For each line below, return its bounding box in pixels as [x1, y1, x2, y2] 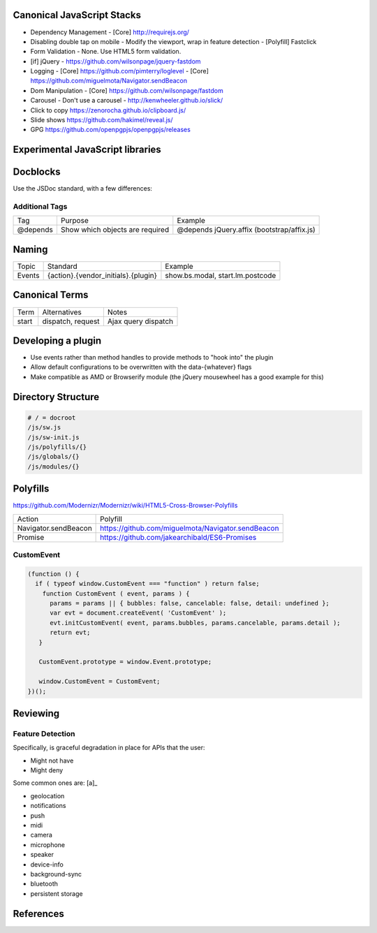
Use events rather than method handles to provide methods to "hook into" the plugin [30, 353, 274, 362]
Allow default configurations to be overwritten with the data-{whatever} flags [30, 363, 252, 372]
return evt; [50, 629, 91, 637]
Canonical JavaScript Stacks [13, 9, 141, 21]
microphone [30, 840, 66, 848]
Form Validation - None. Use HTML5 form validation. [30, 47, 182, 56]
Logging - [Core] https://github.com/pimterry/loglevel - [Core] [30, 67, 209, 75]
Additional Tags [13, 202, 68, 212]
